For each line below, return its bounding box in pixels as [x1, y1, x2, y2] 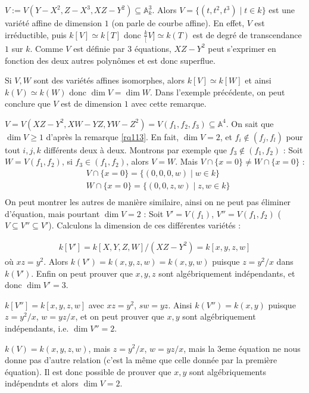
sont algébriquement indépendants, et [158, 267, 295, 279]
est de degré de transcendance [192, 28, 302, 41]
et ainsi [245, 74, 271, 86]
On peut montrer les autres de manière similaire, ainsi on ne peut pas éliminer [5, 196, 291, 208]
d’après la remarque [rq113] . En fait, [46, 130, 179, 143]
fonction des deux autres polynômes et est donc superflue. [5, 54, 216, 66]
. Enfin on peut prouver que [31, 267, 133, 279]
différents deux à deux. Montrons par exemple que [43, 143, 227, 156]
